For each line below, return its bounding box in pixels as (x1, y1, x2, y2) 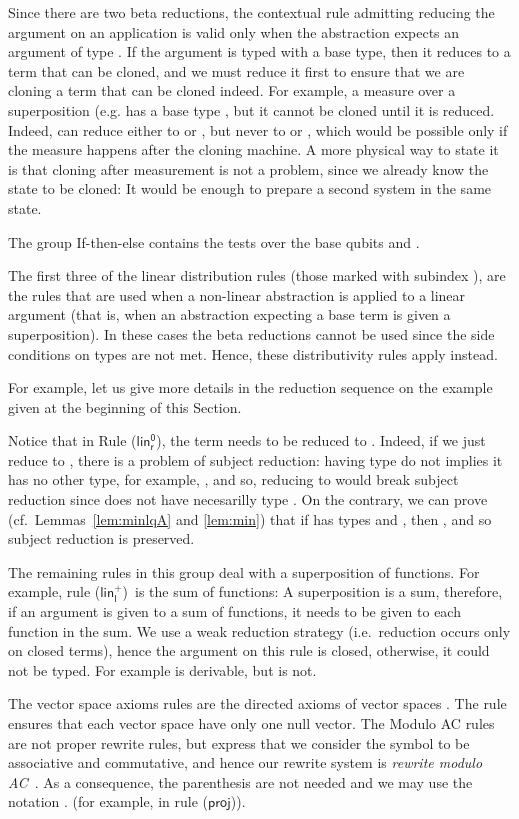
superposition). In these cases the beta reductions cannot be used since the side (8, 323, 495, 344)
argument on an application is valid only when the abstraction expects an (8, 21, 460, 42)
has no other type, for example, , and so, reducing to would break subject (8, 469, 459, 490)
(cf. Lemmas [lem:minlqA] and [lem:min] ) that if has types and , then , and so (8, 508, 492, 529)
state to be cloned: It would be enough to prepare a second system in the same (8, 178, 492, 199)
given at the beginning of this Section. (8, 396, 242, 417)
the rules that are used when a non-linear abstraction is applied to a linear (8, 284, 466, 305)
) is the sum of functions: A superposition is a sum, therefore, (122, 581, 503, 602)
